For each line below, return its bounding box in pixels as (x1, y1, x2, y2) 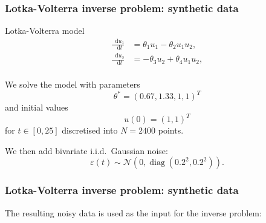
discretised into (62, 124, 118, 137)
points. (158, 124, 184, 137)
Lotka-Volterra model (5, 24, 85, 37)
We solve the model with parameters (5, 78, 140, 90)
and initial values (5, 101, 68, 114)
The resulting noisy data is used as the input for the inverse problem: (5, 206, 262, 219)
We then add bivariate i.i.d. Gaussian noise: (5, 144, 168, 157)
